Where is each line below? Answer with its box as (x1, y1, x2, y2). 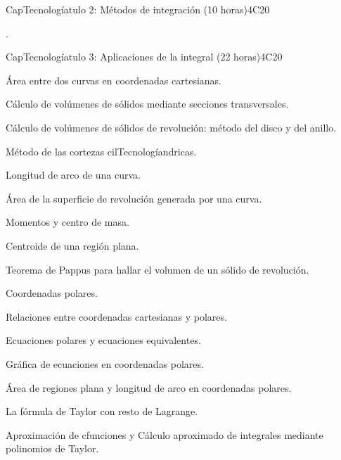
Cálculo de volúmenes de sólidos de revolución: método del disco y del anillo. (6, 120, 337, 134)
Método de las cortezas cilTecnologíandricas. (6, 143, 197, 158)
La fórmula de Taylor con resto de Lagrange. (6, 404, 198, 419)
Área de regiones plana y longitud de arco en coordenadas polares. (6, 380, 292, 395)
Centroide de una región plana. (6, 238, 139, 253)
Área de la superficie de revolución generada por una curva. (6, 191, 262, 205)
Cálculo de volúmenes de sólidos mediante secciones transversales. (6, 96, 289, 111)
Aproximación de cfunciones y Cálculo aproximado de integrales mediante (6, 427, 323, 442)
